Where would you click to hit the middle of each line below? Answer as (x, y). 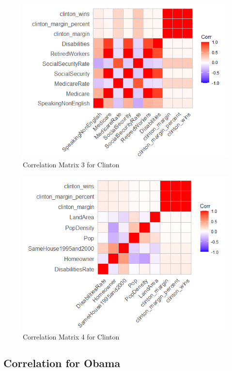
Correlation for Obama (62, 363)
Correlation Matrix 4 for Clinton (71, 336)
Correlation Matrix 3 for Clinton (71, 165)
